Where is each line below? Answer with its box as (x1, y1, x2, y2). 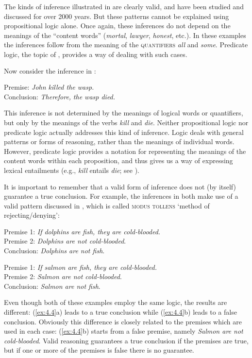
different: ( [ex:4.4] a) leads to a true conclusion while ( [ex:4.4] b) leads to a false (4, 307, 237, 317)
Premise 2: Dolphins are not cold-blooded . (4, 236, 126, 246)
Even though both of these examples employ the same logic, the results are (4, 297, 227, 307)
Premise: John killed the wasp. (4, 82, 94, 92)
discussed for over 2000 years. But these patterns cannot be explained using (4, 11, 229, 21)
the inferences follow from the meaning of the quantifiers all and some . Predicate (4, 39, 248, 50)
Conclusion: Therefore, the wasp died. (4, 91, 116, 101)
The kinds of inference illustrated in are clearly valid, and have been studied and (4, 1, 244, 11)
